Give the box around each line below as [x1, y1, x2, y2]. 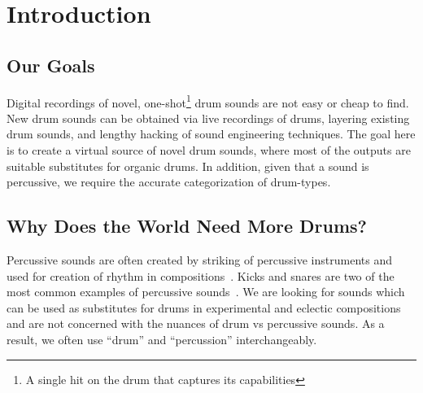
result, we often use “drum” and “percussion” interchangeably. [7, 330, 317, 347]
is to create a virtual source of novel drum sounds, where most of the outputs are [7, 142, 411, 159]
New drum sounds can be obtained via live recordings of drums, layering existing [7, 109, 410, 126]
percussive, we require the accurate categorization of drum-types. [7, 173, 331, 190]
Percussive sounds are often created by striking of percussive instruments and [7, 251, 392, 268]
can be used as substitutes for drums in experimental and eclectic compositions [7, 299, 401, 316]
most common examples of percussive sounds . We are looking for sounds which [7, 283, 405, 300]
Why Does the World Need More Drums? [7, 213, 367, 238]
